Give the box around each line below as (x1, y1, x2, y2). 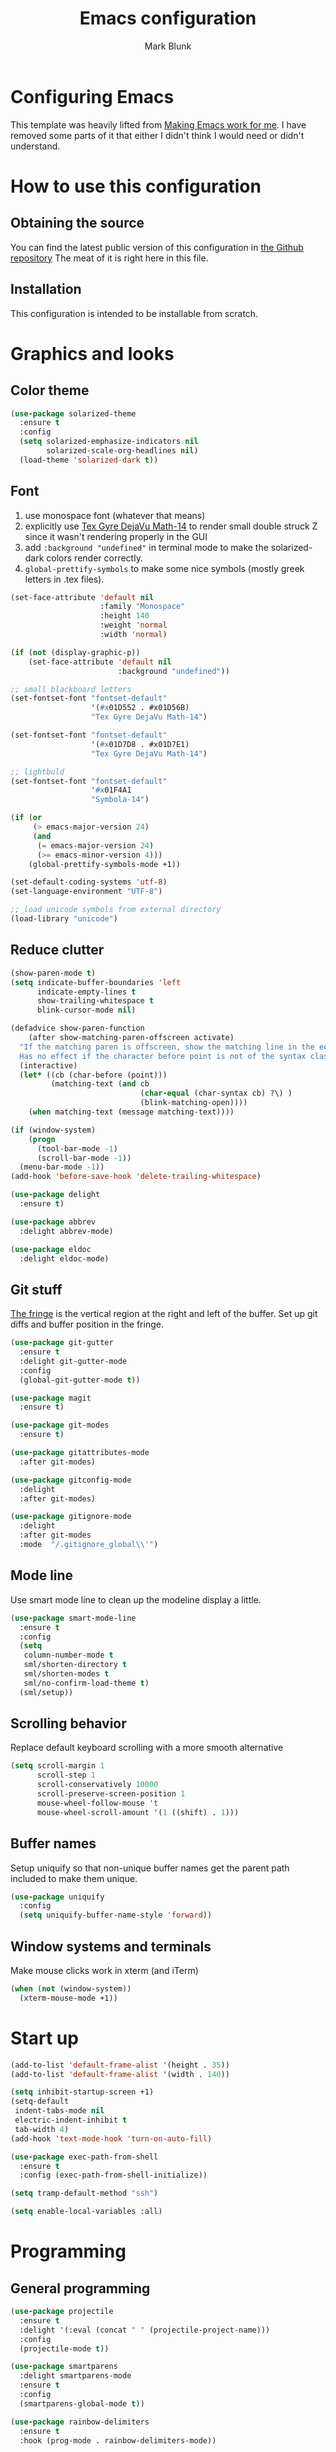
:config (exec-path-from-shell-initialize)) (19, 2170, 208, 2181)
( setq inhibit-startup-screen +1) (10, 2087, 155, 2097)
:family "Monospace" (99, 602, 186, 612)
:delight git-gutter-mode (19, 1356, 128, 1366)
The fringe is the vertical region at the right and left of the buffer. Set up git (10, 1308, 318, 1320)
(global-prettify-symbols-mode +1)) (28, 859, 182, 869)
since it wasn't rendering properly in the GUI (24, 530, 208, 542)
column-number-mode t (23, 1650, 114, 1661)
